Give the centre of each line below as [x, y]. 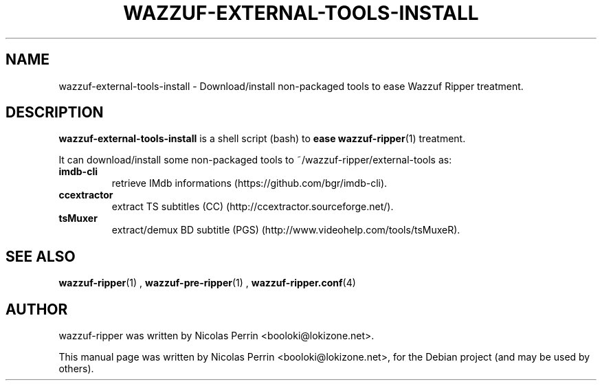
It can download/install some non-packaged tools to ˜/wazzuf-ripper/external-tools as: [255, 160]
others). [76, 369]
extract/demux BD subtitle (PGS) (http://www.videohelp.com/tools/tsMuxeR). [286, 230]
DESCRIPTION [55, 113]
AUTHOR [37, 309]
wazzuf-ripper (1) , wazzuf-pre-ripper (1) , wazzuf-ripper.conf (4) [207, 283]
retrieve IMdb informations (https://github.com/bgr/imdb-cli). [249, 183]
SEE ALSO [41, 256]
